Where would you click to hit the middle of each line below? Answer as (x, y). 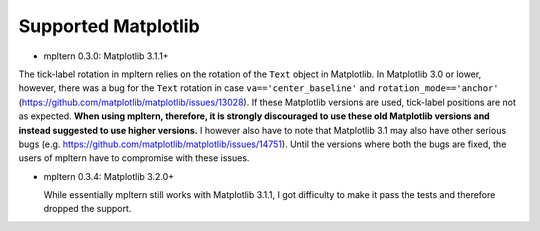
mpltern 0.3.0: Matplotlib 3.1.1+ (106, 56)
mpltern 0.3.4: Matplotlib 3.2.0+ (109, 176)
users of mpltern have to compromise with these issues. (134, 158)
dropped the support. (87, 209)
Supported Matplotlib (109, 26)
